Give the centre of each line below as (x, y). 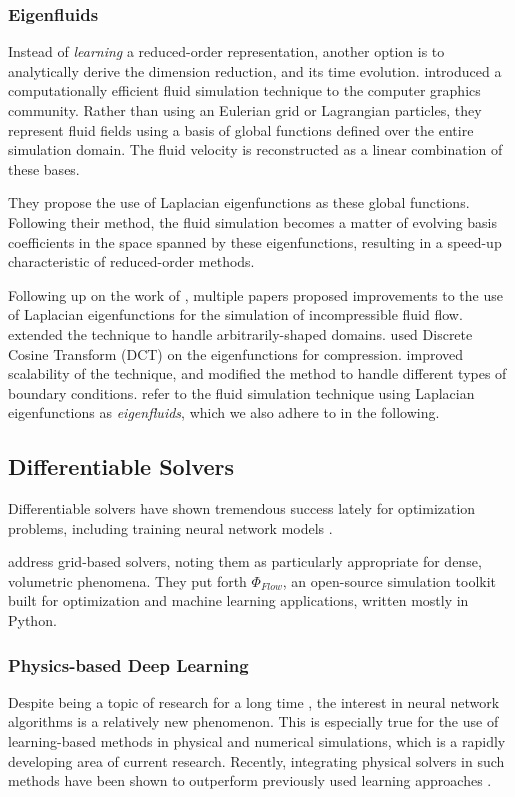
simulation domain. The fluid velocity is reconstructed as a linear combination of (255, 149)
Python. (32, 620)
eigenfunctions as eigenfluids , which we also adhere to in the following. (224, 412)
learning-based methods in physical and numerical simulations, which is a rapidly (257, 741)
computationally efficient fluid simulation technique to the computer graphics (244, 90)
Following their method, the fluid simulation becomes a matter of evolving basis (253, 221)
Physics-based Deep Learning (128, 664)
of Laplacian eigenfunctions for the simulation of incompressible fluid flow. (235, 314)
